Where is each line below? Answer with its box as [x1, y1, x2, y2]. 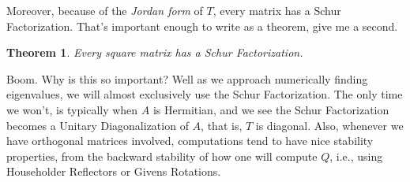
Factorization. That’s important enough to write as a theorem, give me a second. [6, 17, 398, 34]
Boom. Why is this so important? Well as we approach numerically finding [6, 70, 368, 87]
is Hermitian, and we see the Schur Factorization [152, 101, 389, 117]
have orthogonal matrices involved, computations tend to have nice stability [6, 132, 374, 149]
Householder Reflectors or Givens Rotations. [6, 163, 221, 180]
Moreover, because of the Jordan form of [6, 2, 203, 18]
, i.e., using [329, 147, 383, 164]
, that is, [201, 117, 243, 133]
